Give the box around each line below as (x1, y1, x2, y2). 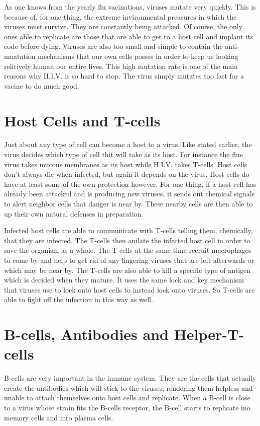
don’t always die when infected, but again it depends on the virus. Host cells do (4, 169, 249, 179)
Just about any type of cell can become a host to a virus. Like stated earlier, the (4, 139, 252, 150)
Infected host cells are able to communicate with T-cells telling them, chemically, (4, 225, 253, 236)
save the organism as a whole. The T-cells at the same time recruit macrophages (4, 245, 251, 255)
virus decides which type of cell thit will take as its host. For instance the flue (4, 149, 243, 160)
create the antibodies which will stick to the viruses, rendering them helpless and (4, 382, 253, 393)
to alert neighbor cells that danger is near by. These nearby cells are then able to (4, 198, 253, 209)
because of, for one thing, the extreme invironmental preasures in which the (4, 11, 237, 22)
